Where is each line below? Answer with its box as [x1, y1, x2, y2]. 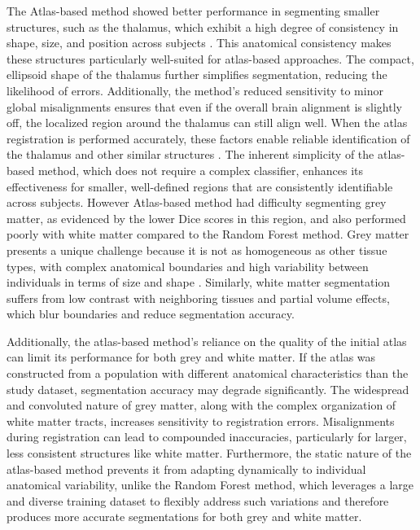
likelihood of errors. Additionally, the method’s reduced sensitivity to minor [7, 81, 383, 99]
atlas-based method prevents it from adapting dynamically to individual [7, 460, 366, 477]
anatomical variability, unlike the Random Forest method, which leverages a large [7, 476, 414, 493]
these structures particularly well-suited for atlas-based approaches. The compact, [7, 50, 414, 67]
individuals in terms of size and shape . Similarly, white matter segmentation [7, 274, 391, 291]
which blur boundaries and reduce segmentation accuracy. [7, 305, 295, 322]
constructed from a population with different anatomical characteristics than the [7, 365, 409, 382]
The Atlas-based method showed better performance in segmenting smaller [7, 2, 380, 19]
